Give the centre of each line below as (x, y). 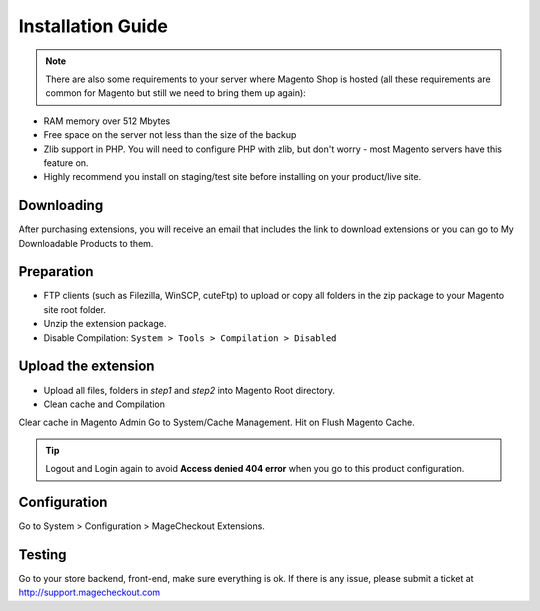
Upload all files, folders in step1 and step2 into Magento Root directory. (189, 390)
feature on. (66, 162)
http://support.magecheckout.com (89, 592)
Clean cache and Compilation (104, 404)
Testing (42, 554)
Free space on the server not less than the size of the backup (170, 135)
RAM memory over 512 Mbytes (107, 121)
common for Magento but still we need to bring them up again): (176, 93)
